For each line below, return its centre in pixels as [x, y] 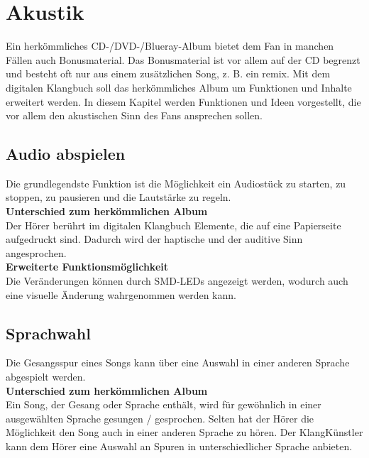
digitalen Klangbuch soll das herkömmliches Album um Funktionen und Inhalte [179, 87]
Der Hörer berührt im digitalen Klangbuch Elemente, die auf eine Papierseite [174, 225]
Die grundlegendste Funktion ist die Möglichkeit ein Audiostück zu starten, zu [176, 183]
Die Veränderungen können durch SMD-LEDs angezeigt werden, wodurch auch [177, 281]
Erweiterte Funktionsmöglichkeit [87, 267]
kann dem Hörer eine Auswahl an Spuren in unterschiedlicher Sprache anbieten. [179, 446]
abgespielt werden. [46, 377]
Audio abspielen [66, 154]
